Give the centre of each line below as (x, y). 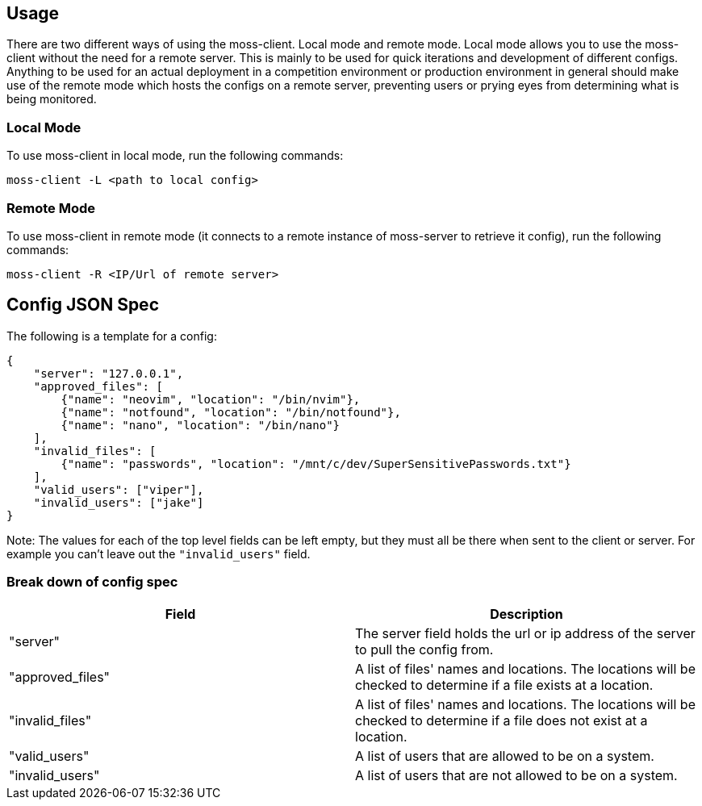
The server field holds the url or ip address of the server (525, 633)
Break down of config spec (92, 582)
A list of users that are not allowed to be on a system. (516, 775)
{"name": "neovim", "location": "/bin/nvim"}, (211, 399)
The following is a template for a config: (112, 336)
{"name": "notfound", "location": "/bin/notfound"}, (231, 412)
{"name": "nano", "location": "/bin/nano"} (201, 425)
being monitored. (52, 99)
